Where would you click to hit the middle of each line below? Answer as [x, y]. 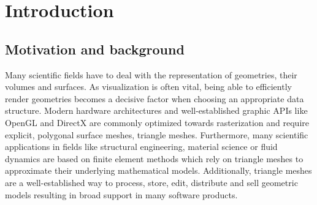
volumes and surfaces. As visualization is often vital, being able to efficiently [148, 87]
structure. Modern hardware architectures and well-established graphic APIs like [156, 110]
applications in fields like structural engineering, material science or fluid [141, 147]
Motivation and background [95, 49]
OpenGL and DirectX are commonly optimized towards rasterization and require [157, 122]
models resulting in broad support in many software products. [121, 194]
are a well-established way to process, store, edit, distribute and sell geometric [151, 182]
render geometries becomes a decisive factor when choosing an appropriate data [155, 98]
